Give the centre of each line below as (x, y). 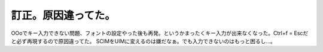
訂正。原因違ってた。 (63, 15)
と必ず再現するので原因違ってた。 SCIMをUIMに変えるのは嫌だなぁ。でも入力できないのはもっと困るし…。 (144, 41)
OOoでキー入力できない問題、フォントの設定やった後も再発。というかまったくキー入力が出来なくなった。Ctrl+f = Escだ (160, 33)
